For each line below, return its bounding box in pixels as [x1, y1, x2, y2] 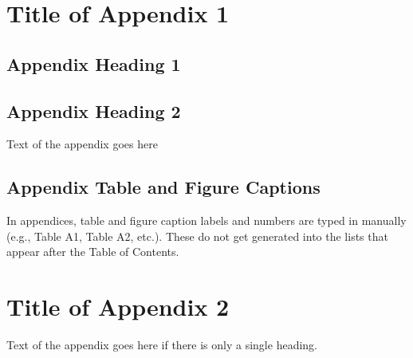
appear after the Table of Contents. [6, 243, 179, 260]
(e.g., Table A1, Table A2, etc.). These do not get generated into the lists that [6, 227, 388, 244]
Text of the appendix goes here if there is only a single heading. [6, 336, 317, 353]
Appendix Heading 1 [6, 51, 181, 76]
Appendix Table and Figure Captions [6, 175, 321, 199]
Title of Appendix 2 [6, 290, 230, 323]
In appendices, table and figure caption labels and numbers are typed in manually [6, 212, 407, 229]
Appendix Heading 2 [6, 98, 181, 123]
